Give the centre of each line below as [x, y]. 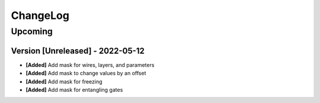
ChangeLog [40, 15]
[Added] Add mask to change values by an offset [86, 73]
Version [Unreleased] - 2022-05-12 [78, 51]
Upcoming [32, 31]
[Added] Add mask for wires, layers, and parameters [90, 65]
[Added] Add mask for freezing [64, 81]
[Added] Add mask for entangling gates [74, 89]
